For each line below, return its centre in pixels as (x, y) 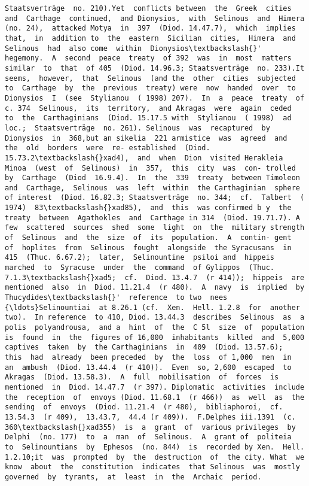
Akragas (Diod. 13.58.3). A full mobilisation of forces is (142, 377)
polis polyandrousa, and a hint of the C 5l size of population (155, 327)
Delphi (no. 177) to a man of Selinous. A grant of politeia (148, 437)
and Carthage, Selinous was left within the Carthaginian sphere (152, 188)
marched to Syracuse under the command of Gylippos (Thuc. (140, 268)
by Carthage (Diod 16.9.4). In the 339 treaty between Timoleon (152, 178)
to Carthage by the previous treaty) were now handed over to (150, 88)
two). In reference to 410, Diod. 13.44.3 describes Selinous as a (155, 318)
